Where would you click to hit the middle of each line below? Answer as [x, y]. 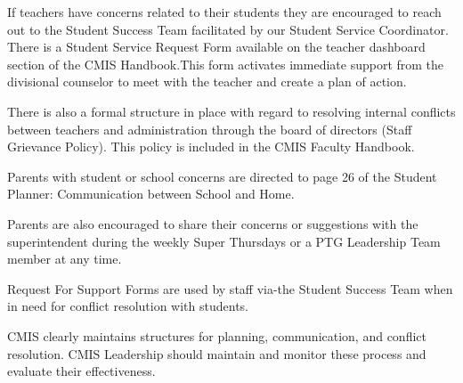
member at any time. [65, 259]
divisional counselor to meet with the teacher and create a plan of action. [207, 81]
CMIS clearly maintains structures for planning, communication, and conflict [217, 335]
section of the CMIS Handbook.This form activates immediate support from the [226, 64]
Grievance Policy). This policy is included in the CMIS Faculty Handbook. [211, 147]
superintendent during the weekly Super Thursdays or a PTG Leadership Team [224, 241]
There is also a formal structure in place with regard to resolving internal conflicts [231, 111]
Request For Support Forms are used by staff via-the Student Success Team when [230, 288]
